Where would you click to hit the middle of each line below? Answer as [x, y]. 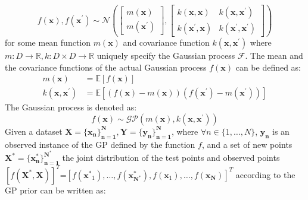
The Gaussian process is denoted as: [71, 107]
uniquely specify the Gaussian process [166, 55]
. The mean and [274, 55]
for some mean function [48, 42]
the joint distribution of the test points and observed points [171, 158]
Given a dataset [34, 131]
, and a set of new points [247, 144]
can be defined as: [268, 67]
